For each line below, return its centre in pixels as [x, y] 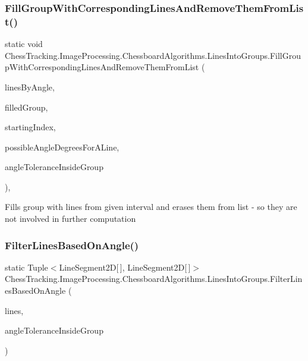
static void [24, 44]
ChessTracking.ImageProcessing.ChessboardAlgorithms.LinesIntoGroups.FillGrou [153, 55]
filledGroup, [26, 107]
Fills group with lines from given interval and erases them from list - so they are [151, 207]
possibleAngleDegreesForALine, [62, 147]
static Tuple [26, 267]
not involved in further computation [70, 219]
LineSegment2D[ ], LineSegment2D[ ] [125, 267]
